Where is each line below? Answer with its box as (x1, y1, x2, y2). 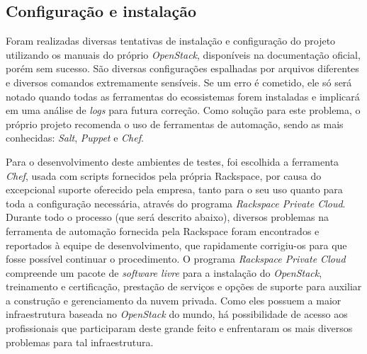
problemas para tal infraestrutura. (6, 334, 154, 349)
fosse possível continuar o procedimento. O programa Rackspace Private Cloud (6, 251, 346, 266)
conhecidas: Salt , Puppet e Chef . (6, 130, 144, 145)
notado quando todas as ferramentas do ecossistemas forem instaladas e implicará (6, 88, 360, 103)
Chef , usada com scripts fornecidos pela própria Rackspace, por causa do (6, 168, 322, 183)
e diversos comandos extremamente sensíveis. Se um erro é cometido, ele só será (6, 74, 352, 89)
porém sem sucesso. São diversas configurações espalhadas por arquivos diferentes (6, 61, 359, 76)
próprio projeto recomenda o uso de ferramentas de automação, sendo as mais (6, 116, 344, 131)
